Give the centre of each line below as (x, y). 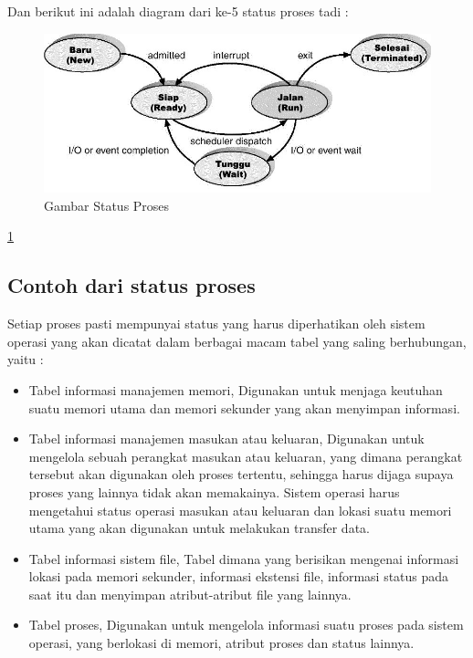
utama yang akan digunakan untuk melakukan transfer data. (199, 528)
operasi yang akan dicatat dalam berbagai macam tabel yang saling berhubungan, (237, 341)
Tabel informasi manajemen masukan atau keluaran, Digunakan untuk (226, 439)
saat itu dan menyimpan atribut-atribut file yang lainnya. (190, 594)
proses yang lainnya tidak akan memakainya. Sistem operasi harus (214, 491)
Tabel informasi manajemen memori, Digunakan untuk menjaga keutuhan (236, 389)
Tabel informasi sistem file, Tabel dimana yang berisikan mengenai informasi (244, 558)
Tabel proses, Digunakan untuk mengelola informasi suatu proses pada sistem (246, 625)
